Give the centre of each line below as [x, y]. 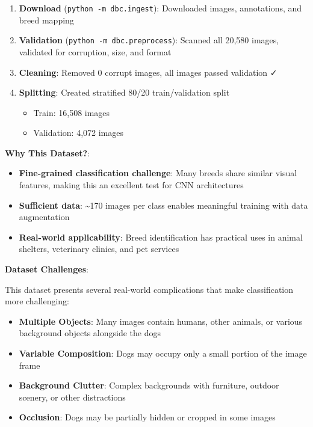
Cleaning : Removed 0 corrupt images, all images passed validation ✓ [148, 72]
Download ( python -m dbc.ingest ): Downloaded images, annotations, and [160, 8]
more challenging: [37, 301]
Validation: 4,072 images [79, 133]
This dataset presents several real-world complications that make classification [149, 289]
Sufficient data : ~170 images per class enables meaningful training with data [163, 205]
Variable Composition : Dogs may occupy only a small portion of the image [163, 353]
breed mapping [46, 20]
